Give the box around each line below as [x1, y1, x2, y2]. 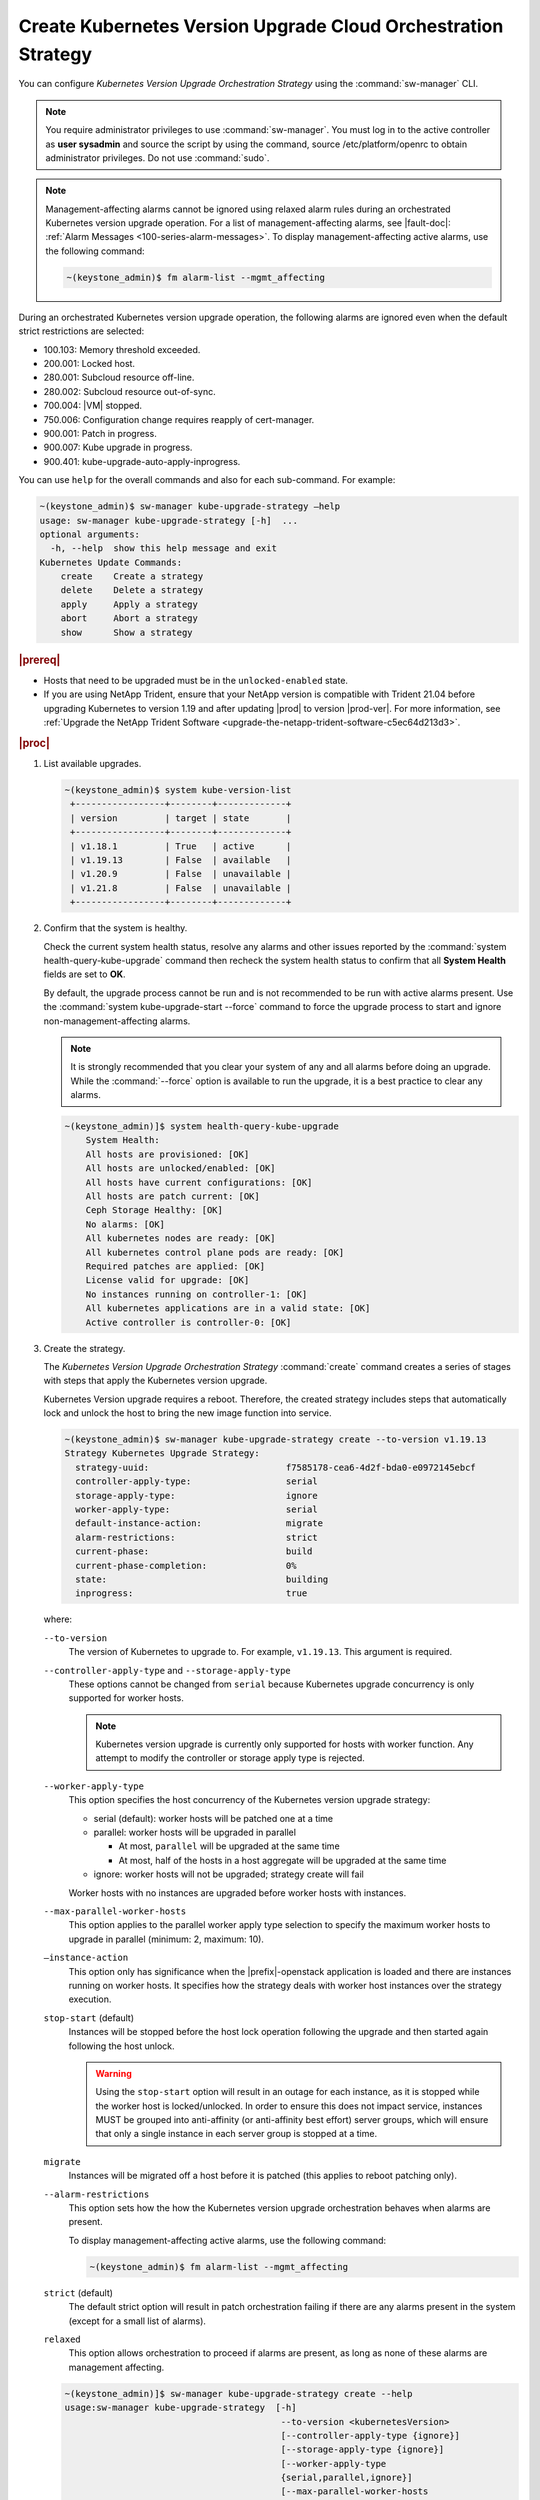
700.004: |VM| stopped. [43, 400, 143, 412]
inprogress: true [75, 1588, 308, 1599]
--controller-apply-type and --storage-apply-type [43, 1664, 292, 1676]
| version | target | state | [70, 812, 292, 824]
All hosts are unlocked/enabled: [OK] [85, 1163, 276, 1174]
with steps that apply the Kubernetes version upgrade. [43, 1375, 268, 1387]
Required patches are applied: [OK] [85, 1260, 265, 1272]
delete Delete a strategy [60, 585, 204, 596]
